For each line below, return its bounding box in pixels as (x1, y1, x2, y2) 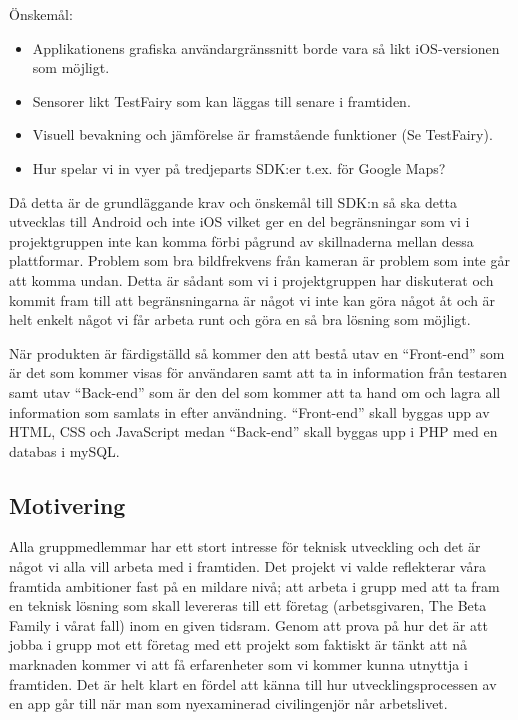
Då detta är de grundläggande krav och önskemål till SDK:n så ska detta (9, 191, 457, 212)
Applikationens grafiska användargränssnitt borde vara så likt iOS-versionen (32, 37, 500, 58)
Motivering (9, 489, 126, 520)
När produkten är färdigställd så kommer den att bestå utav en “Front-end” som (9, 342, 505, 363)
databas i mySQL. (9, 440, 120, 461)
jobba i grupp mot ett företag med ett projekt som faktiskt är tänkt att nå (9, 634, 468, 655)
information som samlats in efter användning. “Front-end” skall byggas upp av (9, 401, 490, 422)
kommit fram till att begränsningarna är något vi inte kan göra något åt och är (9, 289, 496, 310)
